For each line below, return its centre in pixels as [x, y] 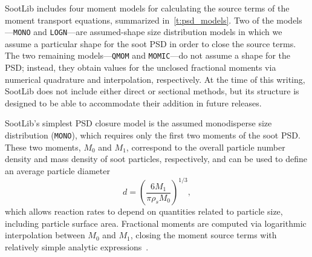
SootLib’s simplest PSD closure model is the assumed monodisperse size [138, 123]
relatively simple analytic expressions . [77, 246]
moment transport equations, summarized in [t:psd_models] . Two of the [139, 20]
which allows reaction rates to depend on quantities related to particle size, [144, 211]
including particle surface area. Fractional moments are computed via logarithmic [156, 223]
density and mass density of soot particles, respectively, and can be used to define [156, 159]
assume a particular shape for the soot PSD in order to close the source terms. [151, 43]
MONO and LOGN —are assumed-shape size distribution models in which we [148, 32]
